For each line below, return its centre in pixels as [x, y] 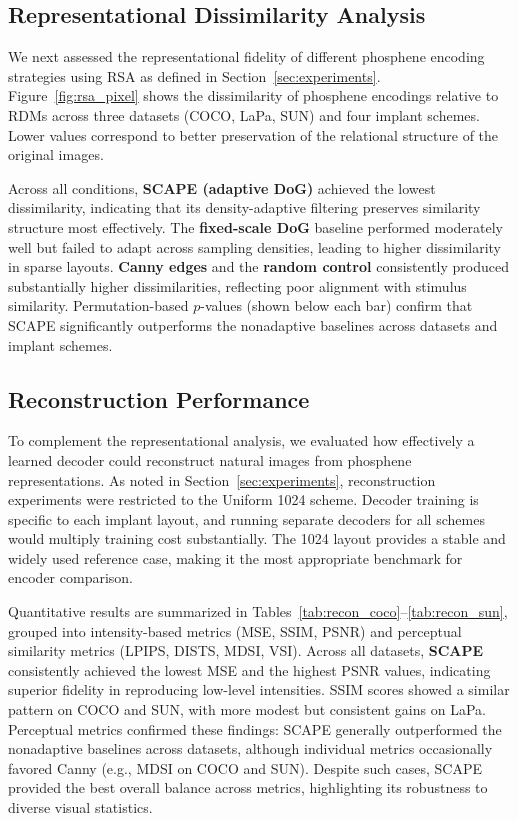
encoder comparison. [70, 577]
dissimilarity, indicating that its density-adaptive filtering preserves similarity [244, 207]
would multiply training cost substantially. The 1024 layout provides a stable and [257, 538]
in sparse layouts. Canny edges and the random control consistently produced [258, 266]
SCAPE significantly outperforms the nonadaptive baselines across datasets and [253, 324]
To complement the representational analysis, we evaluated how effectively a [241, 440]
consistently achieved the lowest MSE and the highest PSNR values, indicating [249, 669]
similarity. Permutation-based [98, 305]
